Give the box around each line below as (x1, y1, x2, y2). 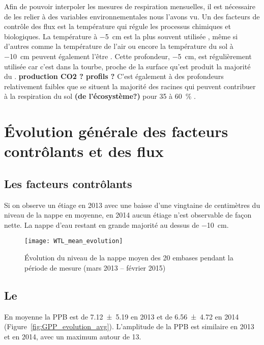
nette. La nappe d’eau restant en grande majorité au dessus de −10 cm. (4, 219, 229, 230)
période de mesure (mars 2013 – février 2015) (24, 262, 166, 273)
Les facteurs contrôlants (4, 175, 132, 191)
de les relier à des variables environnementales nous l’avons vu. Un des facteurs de (4, 11, 260, 21)
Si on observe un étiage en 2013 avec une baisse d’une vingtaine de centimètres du (4, 199, 260, 210)
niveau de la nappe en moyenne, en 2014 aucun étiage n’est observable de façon (4, 209, 252, 220)
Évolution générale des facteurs (4, 121, 228, 142)
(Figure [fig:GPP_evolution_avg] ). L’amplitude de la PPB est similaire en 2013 (4, 321, 254, 332)
